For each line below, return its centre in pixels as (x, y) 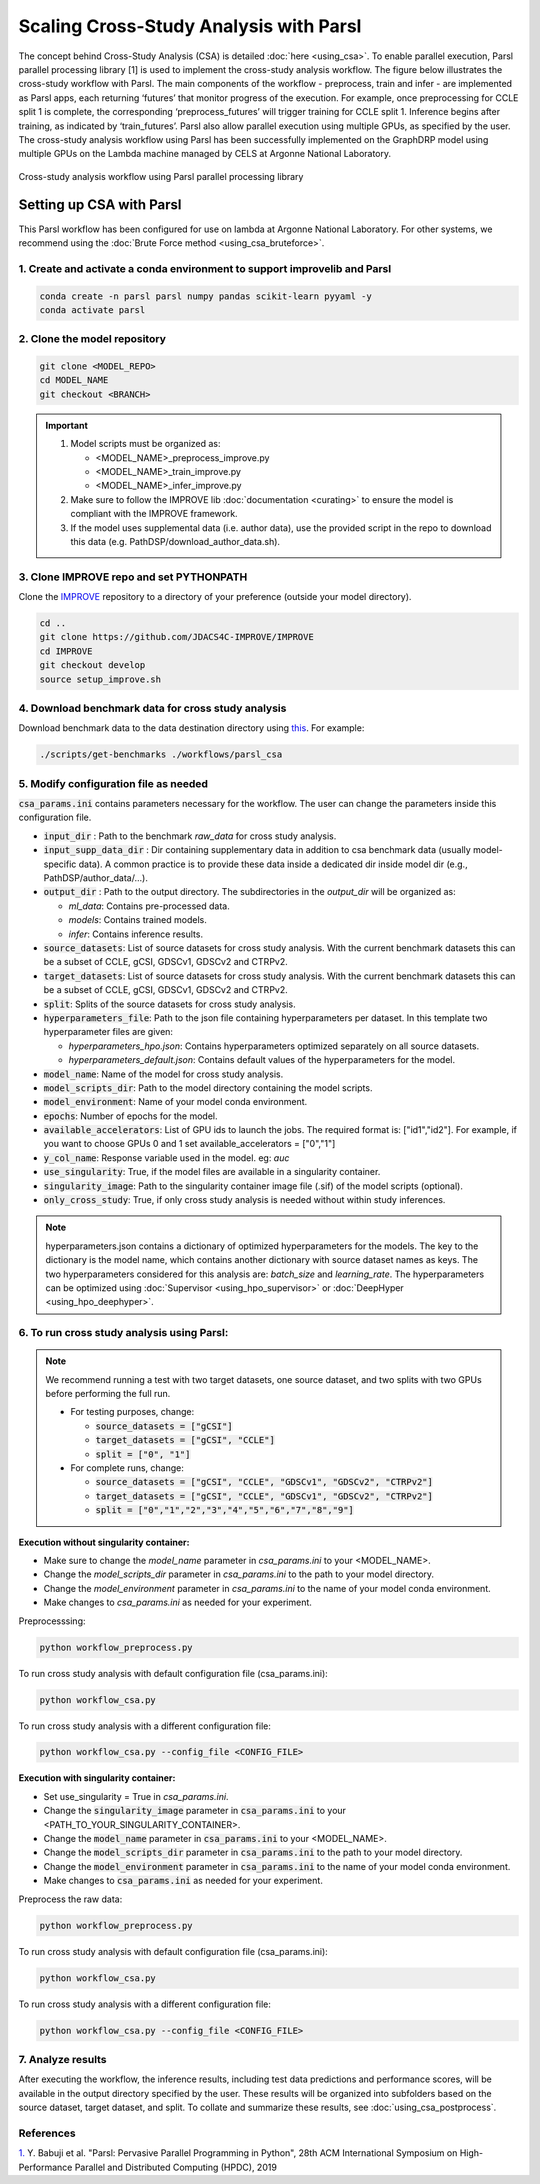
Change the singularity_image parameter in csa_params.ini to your (195, 1811)
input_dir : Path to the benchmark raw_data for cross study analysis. (190, 836)
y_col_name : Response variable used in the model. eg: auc (166, 1157)
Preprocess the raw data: (70, 1899)
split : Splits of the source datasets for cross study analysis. (169, 1004)
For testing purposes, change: (132, 1412)
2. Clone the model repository (92, 339)
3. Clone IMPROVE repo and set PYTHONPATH (133, 577)
